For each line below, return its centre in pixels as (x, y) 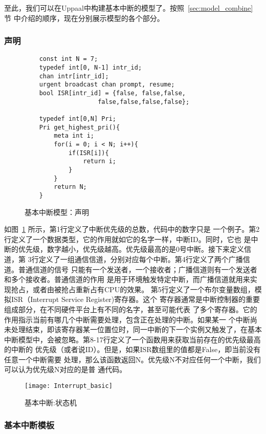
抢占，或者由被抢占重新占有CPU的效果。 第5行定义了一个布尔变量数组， (133, 289)
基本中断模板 (29, 425)
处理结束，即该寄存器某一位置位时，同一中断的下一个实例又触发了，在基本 (136, 329)
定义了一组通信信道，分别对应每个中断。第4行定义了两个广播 (141, 259)
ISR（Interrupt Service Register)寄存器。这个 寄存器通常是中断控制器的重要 (135, 299)
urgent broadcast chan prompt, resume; (107, 85)
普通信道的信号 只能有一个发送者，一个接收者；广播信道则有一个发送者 (138, 269)
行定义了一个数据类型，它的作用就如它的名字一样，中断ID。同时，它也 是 (128, 239)
